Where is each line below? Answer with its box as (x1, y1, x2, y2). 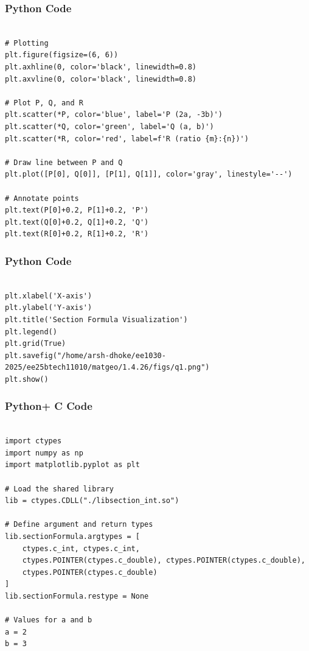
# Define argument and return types (5, 520, 153, 529)
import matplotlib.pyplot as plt (5, 460, 140, 470)
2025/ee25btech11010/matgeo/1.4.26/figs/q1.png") (5, 363, 210, 372)
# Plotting (5, 38, 49, 48)
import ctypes (5, 437, 62, 446)
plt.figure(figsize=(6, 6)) (5, 51, 119, 60)
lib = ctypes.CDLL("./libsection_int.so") (5, 496, 179, 505)
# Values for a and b (5, 616, 92, 625)
